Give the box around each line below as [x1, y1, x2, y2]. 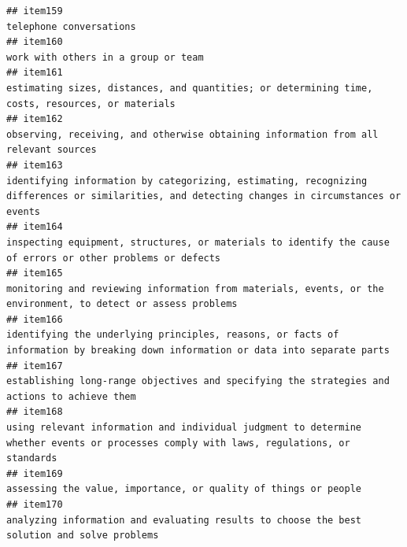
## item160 [6, 36, 63, 48]
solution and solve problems [6, 530, 159, 541]
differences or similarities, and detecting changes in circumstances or [6, 190, 401, 202]
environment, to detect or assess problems [6, 298, 238, 310]
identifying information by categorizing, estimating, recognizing [6, 175, 368, 187]
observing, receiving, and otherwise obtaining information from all [6, 128, 379, 140]
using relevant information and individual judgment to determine [6, 422, 362, 434]
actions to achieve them [6, 390, 136, 402]
